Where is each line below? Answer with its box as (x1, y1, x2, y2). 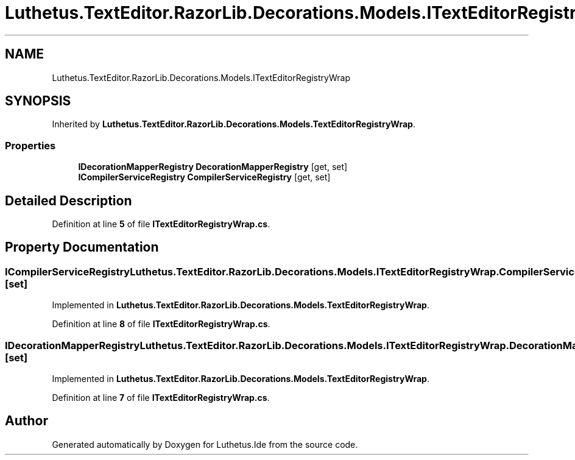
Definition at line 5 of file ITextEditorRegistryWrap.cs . (52, 219, 270, 230)
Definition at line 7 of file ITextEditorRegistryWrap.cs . (52, 392, 270, 403)
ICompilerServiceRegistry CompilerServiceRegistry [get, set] (78, 172, 331, 183)
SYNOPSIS (5, 93, 71, 109)
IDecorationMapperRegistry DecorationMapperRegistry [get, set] (78, 161, 348, 172)
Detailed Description (5, 193, 132, 208)
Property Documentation (5, 239, 159, 255)
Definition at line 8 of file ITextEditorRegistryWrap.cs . (52, 319, 270, 330)
